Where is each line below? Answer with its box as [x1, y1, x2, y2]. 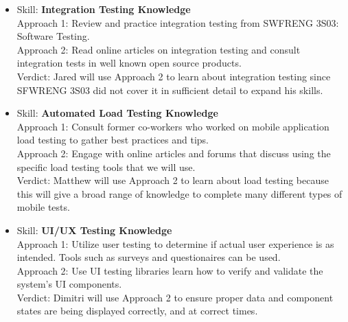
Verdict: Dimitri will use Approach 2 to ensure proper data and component [16, 290, 334, 304]
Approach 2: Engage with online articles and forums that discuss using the [16, 146, 331, 160]
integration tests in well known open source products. [16, 56, 242, 70]
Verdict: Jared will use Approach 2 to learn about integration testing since [16, 69, 331, 83]
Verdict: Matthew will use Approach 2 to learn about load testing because [16, 173, 329, 187]
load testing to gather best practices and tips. [16, 133, 209, 147]
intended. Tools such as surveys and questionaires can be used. [16, 250, 281, 264]
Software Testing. [16, 29, 90, 43]
